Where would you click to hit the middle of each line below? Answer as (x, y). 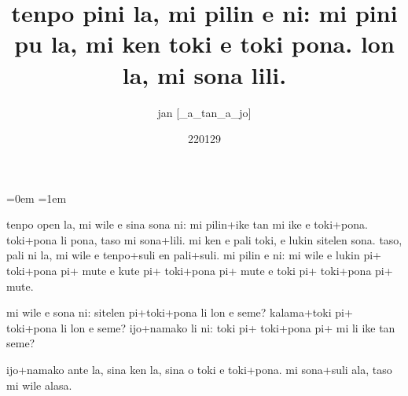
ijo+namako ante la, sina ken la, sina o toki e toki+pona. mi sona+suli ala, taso (199, 370)
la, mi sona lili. (204, 74)
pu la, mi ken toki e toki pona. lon (204, 44)
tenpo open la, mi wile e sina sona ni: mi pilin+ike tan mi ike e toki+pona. (187, 224)
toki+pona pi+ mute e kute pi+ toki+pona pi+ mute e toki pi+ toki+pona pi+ (200, 271)
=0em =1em (37, 198)
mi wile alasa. (39, 385)
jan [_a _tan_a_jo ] (204, 112)
